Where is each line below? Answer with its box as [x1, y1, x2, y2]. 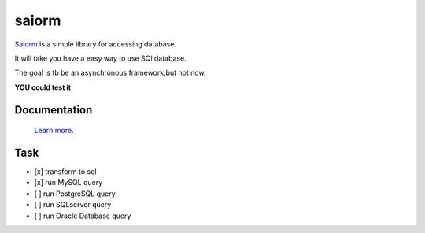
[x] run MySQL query [34, 178, 103, 187]
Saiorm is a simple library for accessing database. [14, 39, 177, 49]
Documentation [14, 103, 93, 116]
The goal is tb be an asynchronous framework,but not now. [14, 68, 206, 78]
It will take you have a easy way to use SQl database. [14, 54, 187, 63]
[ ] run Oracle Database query [34, 211, 131, 220]
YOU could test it [14, 83, 71, 92]
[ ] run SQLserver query [34, 200, 112, 209]
